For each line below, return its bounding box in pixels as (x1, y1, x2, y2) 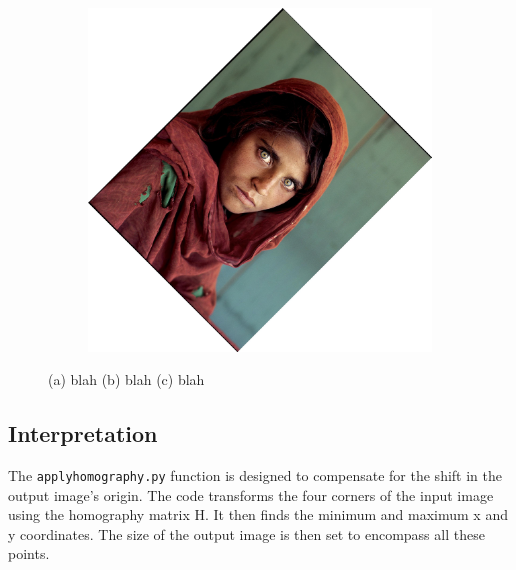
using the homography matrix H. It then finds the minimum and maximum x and (8, 504, 508, 525)
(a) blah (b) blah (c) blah (48, 369, 205, 390)
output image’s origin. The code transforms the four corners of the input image (8, 484, 494, 505)
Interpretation (8, 418, 158, 449)
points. (8, 543, 50, 564)
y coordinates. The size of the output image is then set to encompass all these (8, 523, 485, 544)
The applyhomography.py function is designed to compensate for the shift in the (8, 465, 502, 486)
